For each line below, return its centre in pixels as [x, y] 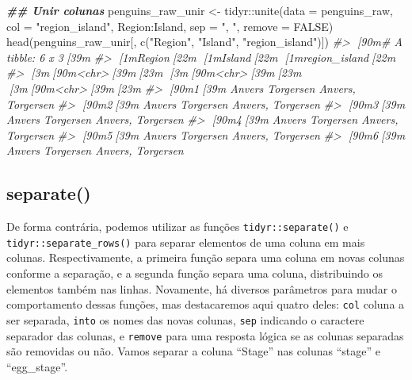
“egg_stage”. [37, 366]
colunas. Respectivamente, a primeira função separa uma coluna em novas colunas [206, 257]
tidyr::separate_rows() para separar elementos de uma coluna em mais [186, 242]
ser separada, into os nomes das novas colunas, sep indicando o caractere [185, 319]
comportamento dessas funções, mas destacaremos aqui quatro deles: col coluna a [206, 304]
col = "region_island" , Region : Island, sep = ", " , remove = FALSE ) [170, 26]
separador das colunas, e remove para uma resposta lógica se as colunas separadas [205, 335]
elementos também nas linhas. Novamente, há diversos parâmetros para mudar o [202, 288]
